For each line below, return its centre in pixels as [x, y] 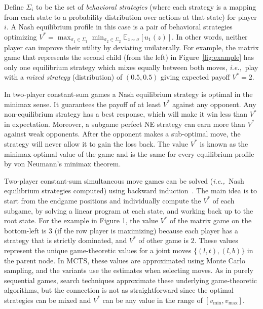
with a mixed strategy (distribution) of [63, 77]
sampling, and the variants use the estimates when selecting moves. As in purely [129, 270]
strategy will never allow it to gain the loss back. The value [96, 143]
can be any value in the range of [153, 300]
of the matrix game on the [211, 220]
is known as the [224, 143]
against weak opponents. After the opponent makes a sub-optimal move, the [122, 134]
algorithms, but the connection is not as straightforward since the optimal [119, 290]
